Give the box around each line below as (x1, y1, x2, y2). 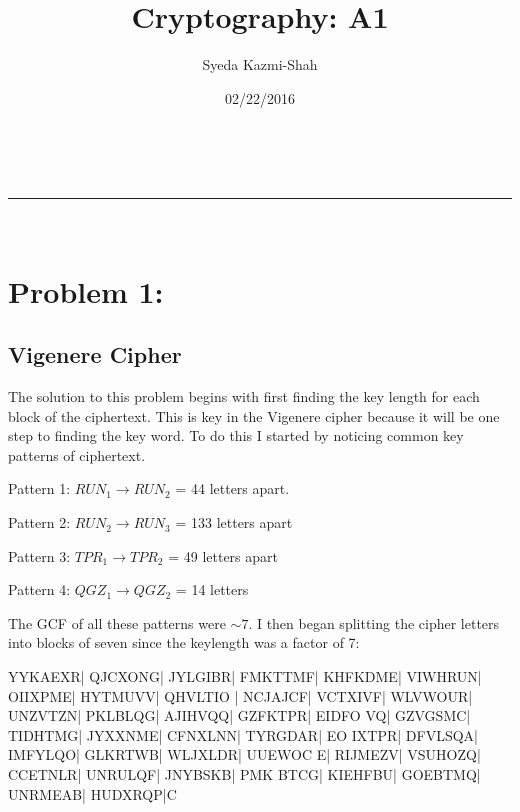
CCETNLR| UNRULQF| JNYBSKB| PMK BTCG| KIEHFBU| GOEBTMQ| (8, 763, 481, 784)
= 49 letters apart (168, 545, 278, 566)
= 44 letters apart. (175, 478, 290, 499)
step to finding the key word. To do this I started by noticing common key (8, 425, 464, 446)
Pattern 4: (8, 579, 71, 600)
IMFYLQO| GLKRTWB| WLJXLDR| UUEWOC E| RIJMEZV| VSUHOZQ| (8, 744, 481, 765)
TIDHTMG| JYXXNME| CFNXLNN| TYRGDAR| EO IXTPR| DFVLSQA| (8, 724, 478, 745)
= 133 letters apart (175, 512, 293, 533)
